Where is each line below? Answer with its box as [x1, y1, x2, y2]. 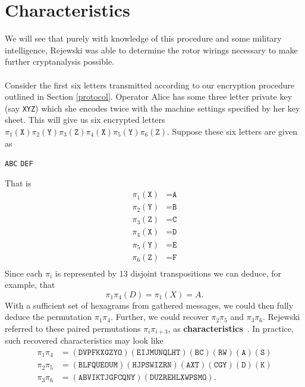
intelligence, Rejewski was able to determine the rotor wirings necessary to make [5, 43, 298, 56]
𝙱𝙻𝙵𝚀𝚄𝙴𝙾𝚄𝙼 [78, 361, 118, 370]
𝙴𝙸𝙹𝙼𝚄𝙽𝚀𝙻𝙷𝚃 [136, 348, 181, 357]
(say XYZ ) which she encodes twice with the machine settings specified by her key [5, 101, 300, 114]
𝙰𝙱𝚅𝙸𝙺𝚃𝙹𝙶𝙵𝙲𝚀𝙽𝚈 [78, 373, 136, 382]
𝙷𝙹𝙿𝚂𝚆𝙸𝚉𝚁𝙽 [132, 361, 172, 370]
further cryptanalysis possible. [5, 55, 115, 68]
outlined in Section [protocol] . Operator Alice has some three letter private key [5, 90, 293, 103]
